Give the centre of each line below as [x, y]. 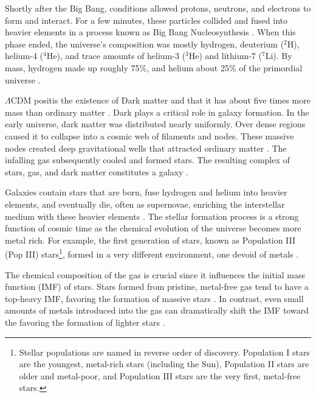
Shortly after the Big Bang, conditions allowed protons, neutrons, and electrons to [158, 8]
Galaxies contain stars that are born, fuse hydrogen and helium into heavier [146, 192]
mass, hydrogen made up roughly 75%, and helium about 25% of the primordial [154, 67]
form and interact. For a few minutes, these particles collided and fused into [146, 20]
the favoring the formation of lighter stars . [85, 322]
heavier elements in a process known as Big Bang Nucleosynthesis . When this [150, 32]
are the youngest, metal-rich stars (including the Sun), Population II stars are [164, 364]
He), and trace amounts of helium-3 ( [116, 56]
